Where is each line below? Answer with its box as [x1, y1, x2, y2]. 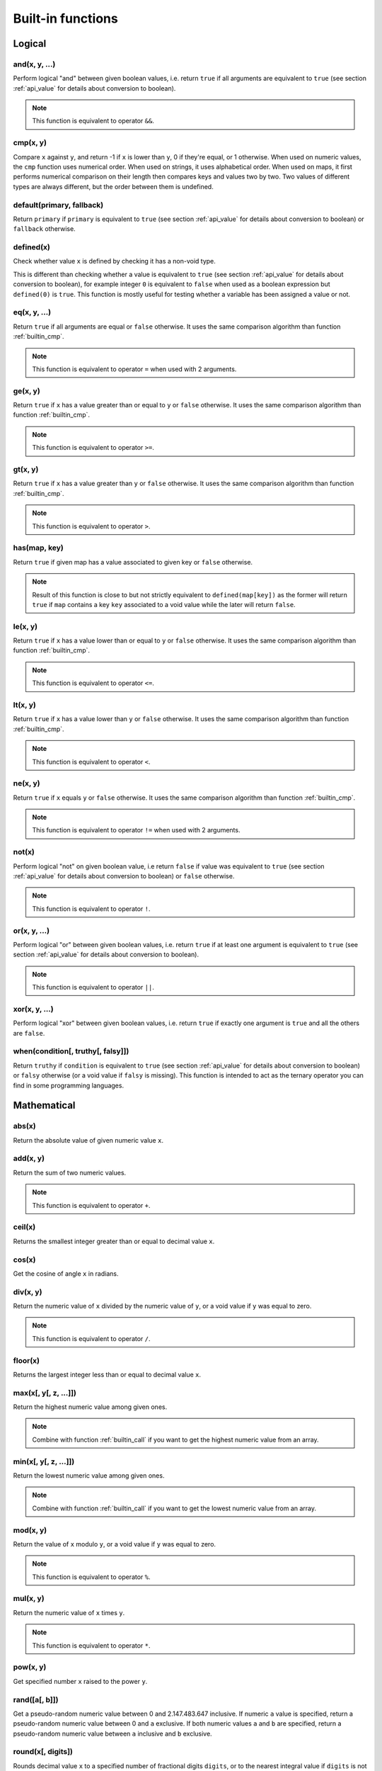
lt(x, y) [13, 700, 37, 710]
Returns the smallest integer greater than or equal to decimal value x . [13, 1237, 215, 1245]
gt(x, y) [13, 465, 39, 475]
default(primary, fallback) [13, 200, 104, 210]
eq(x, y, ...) [13, 307, 52, 317]
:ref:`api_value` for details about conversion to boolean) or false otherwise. [13, 871, 235, 880]
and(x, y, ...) [13, 59, 56, 69]
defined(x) [13, 242, 51, 252]
